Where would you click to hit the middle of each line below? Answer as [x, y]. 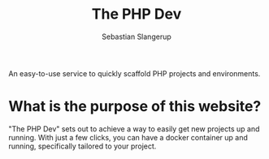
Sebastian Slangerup [137, 37]
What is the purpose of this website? [135, 107]
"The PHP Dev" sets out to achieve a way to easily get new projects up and [134, 129]
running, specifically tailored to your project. [82, 146]
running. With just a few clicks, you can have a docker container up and [128, 137]
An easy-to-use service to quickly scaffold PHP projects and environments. [134, 73]
